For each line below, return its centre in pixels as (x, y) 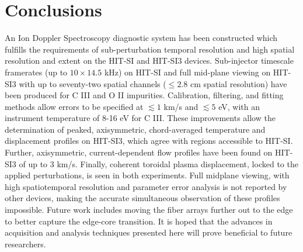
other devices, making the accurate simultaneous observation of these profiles (142, 198)
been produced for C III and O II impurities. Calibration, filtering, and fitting (144, 95)
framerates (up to (36, 72)
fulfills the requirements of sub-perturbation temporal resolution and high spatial (150, 49)
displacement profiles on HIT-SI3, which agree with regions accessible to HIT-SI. (149, 141)
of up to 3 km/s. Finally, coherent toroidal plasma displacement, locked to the (159, 163)
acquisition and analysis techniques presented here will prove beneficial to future (149, 232)
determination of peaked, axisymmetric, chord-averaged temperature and (135, 129)
